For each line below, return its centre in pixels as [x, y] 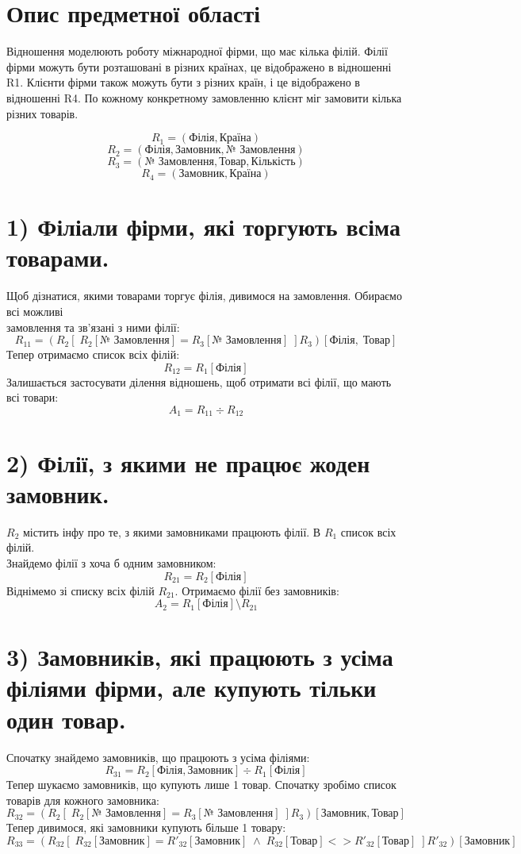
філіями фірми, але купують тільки [192, 688]
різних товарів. [42, 113]
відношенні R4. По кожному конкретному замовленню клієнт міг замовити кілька [204, 97]
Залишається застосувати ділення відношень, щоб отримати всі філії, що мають [199, 381]
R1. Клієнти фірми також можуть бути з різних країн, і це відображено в [183, 82]
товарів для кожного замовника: [83, 800]
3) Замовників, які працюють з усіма [200, 657]
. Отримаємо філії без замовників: [257, 590]
